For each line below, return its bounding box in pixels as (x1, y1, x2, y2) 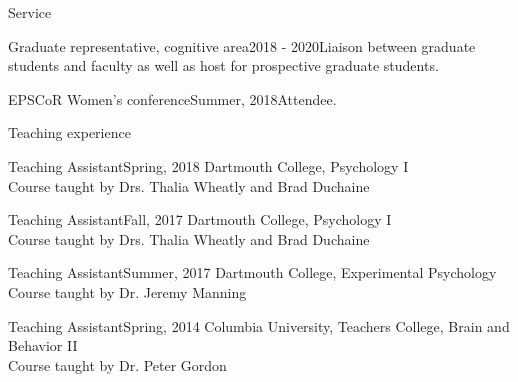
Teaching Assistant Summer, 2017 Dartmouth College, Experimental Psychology (8, 262, 497, 283)
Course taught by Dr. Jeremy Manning (8, 281, 247, 302)
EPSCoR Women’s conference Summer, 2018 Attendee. (8, 88, 337, 109)
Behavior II (8, 335, 78, 356)
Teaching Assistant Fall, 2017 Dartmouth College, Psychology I (8, 209, 392, 230)
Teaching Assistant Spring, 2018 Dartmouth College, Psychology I (8, 155, 409, 176)
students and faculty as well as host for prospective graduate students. (8, 55, 439, 76)
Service (8, 2, 52, 22)
